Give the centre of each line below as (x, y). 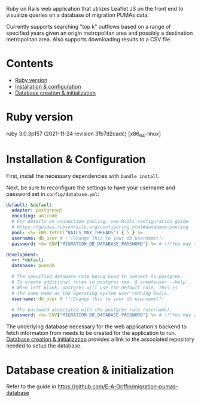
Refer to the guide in (31, 386)
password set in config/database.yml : (53, 194)
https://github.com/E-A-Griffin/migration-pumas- (118, 386)
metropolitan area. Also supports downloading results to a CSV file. (89, 39)
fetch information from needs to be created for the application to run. (91, 333)
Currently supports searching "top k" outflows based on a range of (89, 27)
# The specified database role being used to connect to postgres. (98, 277)
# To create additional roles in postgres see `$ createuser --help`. (101, 282)
